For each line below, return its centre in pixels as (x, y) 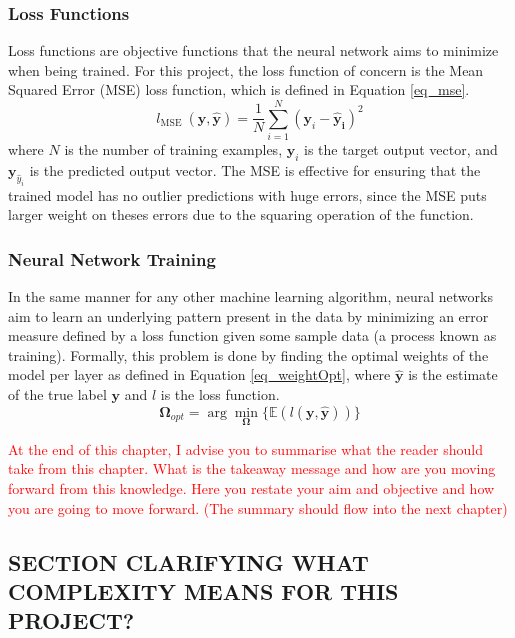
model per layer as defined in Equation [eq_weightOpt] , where (199, 374)
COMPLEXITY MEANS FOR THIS (203, 591)
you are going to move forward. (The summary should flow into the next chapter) (258, 507)
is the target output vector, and (401, 149)
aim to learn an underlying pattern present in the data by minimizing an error (248, 315)
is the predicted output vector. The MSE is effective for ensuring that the (255, 169)
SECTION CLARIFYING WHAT (188, 561)
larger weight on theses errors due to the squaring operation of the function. (241, 214)
